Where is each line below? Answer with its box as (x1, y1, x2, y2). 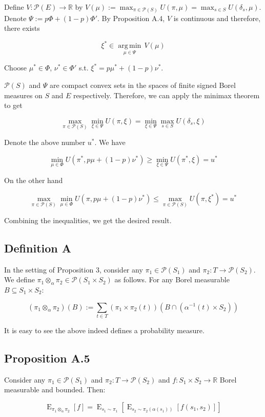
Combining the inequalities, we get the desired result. (4, 214, 172, 225)
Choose (4, 62, 27, 73)
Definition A (4, 240, 71, 256)
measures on (4, 89, 43, 100)
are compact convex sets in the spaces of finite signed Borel (49, 80, 236, 90)
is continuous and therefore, (173, 12, 261, 23)
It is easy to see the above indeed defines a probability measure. (4, 324, 205, 335)
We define (4, 274, 35, 285)
